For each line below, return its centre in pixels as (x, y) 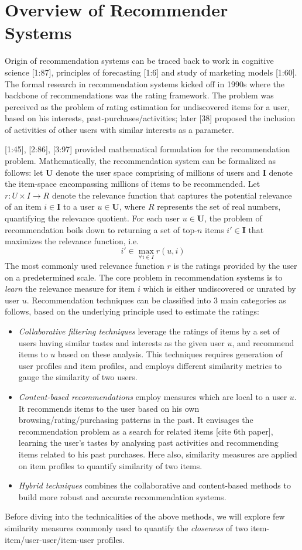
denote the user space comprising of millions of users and (158, 172)
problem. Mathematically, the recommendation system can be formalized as (140, 161)
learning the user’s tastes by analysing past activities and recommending (148, 443)
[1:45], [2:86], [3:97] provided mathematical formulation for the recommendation (147, 149)
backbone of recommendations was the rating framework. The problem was (139, 95)
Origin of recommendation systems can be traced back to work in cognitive (139, 61)
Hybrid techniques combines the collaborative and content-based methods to (155, 485)
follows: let (24, 172)
